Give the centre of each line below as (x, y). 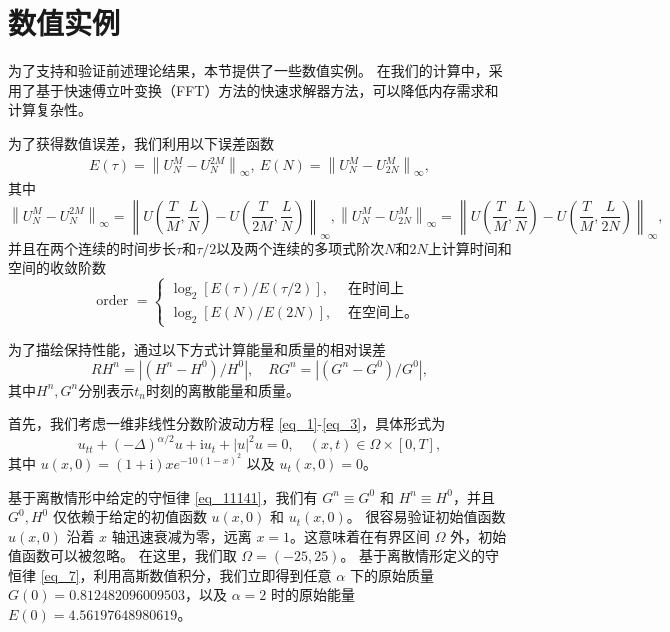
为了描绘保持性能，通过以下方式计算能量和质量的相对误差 (197, 349)
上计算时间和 (469, 247)
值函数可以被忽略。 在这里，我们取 (122, 555)
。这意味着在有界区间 (360, 535)
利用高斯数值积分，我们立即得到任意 (212, 574)
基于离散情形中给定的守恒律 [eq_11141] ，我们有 (163, 496)
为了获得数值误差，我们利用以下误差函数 (141, 142)
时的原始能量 (313, 594)
